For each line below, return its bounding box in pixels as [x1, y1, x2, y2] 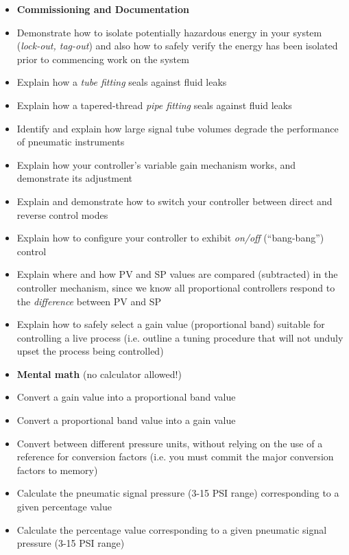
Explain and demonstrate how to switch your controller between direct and [16, 193, 333, 208]
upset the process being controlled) [16, 344, 164, 358]
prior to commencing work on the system [16, 51, 189, 66]
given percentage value [16, 499, 112, 514]
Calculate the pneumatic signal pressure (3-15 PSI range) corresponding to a [16, 486, 339, 500]
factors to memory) [16, 462, 98, 477]
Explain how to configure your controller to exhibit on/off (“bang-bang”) [16, 231, 324, 245]
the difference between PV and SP [16, 294, 162, 308]
